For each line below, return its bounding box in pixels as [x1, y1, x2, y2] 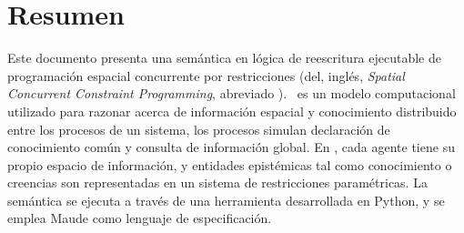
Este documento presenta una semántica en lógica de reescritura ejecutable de [7, 48, 441, 67]
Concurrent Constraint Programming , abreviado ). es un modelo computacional [7, 84, 456, 103]
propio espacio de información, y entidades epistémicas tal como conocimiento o [7, 155, 452, 174]
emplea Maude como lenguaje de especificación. [7, 208, 272, 228]
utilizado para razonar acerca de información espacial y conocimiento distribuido [7, 101, 457, 120]
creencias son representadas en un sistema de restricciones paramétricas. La [7, 173, 428, 192]
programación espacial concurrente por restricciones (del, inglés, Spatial [7, 66, 405, 85]
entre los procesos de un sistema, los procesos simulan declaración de [7, 119, 390, 138]
